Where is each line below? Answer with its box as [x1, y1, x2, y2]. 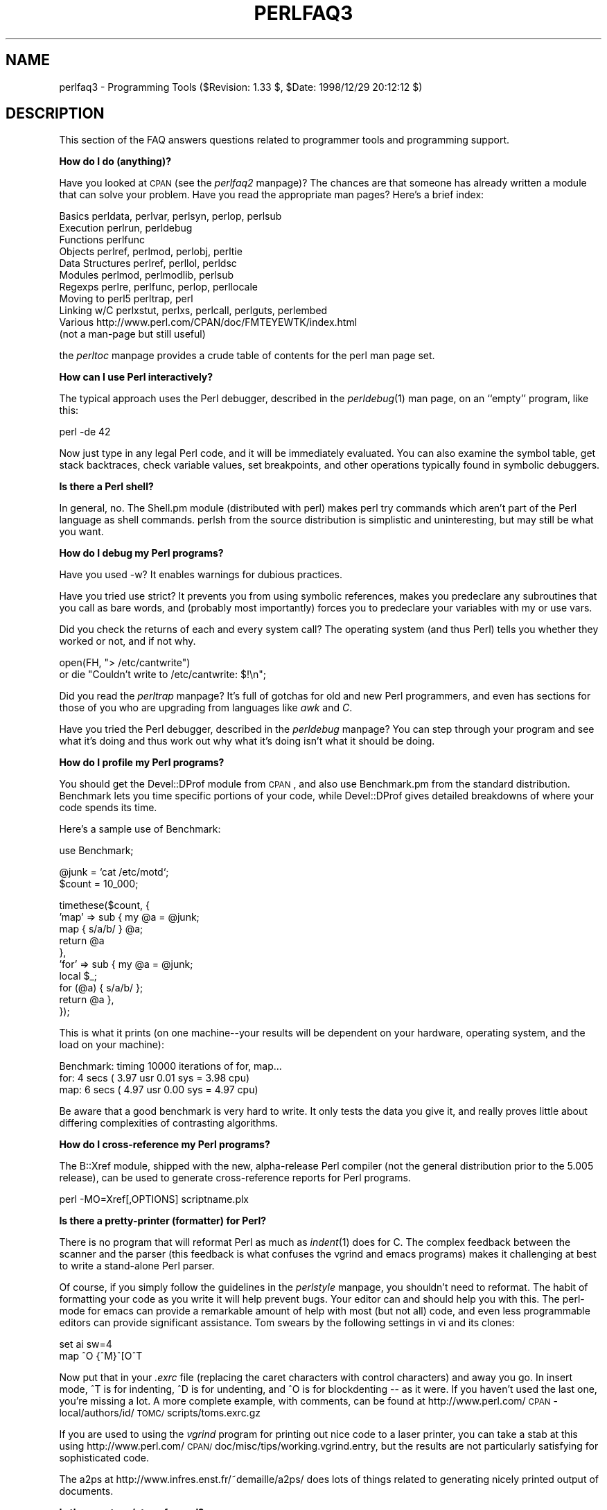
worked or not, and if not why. [59, 635, 196, 648]
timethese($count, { [59, 899, 150, 912]
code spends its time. [59, 801, 157, 814]
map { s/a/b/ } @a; [59, 923, 143, 935]
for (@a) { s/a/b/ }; [59, 982, 143, 994]
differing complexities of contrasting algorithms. [59, 1117, 279, 1129]
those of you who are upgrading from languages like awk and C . [59, 702, 353, 714]
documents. [59, 1485, 114, 1498]
